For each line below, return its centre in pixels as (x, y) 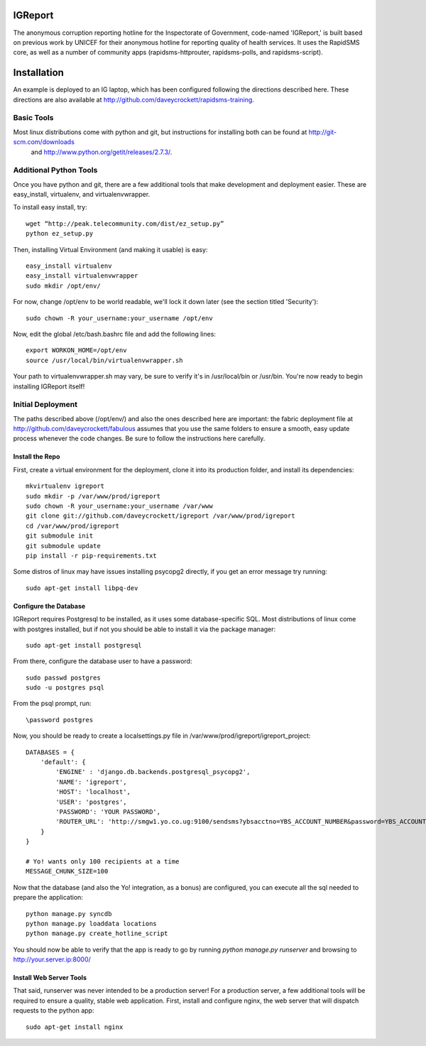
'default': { (63, 762)
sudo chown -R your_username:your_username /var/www (119, 506)
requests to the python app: (54, 1010)
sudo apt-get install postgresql (84, 645)
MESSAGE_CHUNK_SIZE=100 (67, 871)
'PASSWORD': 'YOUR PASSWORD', (108, 812)
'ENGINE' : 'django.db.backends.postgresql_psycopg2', (153, 772)
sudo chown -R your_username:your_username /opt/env (119, 318)
